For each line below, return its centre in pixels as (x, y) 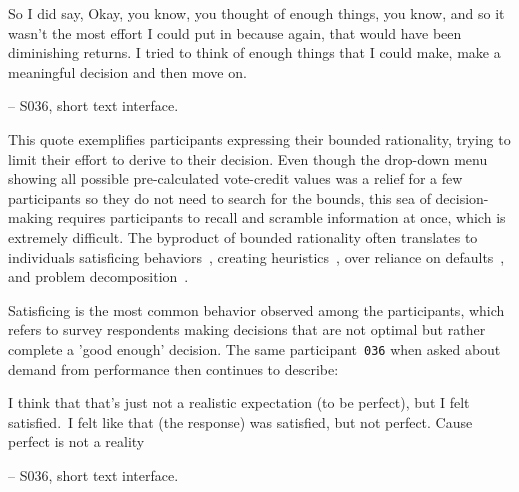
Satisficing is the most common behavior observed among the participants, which (256, 309)
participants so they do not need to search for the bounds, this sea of (219, 197)
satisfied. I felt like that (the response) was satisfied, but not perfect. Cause (240, 421)
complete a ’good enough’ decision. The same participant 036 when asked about (254, 348)
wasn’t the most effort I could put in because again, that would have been (235, 32)
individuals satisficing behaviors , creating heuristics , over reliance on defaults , (256, 256)
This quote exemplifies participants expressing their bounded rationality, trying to (259, 138)
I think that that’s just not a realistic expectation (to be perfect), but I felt (239, 402)
